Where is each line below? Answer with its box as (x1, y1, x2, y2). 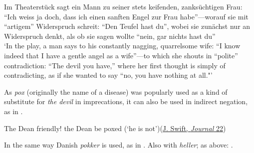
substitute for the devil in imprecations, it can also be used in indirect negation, (4, 96, 248, 107)
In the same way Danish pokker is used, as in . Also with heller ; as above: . (4, 140, 233, 150)
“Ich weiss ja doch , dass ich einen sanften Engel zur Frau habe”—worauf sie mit (4, 11, 249, 21)
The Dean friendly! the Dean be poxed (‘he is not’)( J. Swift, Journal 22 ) (4, 123, 226, 133)
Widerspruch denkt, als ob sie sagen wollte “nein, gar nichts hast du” (4, 30, 216, 41)
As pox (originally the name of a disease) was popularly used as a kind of (4, 86, 228, 97)
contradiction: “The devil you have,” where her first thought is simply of (4, 60, 226, 70)
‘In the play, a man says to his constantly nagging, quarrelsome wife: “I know (4, 40, 241, 51)
